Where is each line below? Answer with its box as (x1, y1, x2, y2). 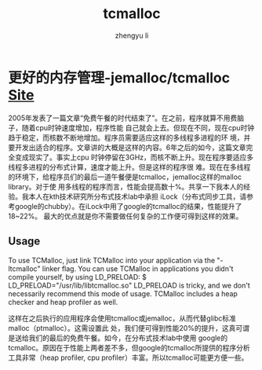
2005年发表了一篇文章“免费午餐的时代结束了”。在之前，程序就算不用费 (8, 113, 238, 123)
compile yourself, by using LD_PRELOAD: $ (8, 272, 147, 281)
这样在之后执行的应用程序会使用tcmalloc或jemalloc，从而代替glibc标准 (8, 313, 237, 323)
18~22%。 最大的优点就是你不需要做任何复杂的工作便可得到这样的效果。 (8, 211, 243, 221)
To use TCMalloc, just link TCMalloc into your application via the (8, 255, 216, 265)
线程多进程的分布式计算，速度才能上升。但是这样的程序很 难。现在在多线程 (8, 162, 251, 171)
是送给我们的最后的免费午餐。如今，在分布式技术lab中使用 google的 (8, 333, 228, 343)
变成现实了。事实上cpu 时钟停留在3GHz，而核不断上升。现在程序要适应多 (14, 152, 254, 162)
